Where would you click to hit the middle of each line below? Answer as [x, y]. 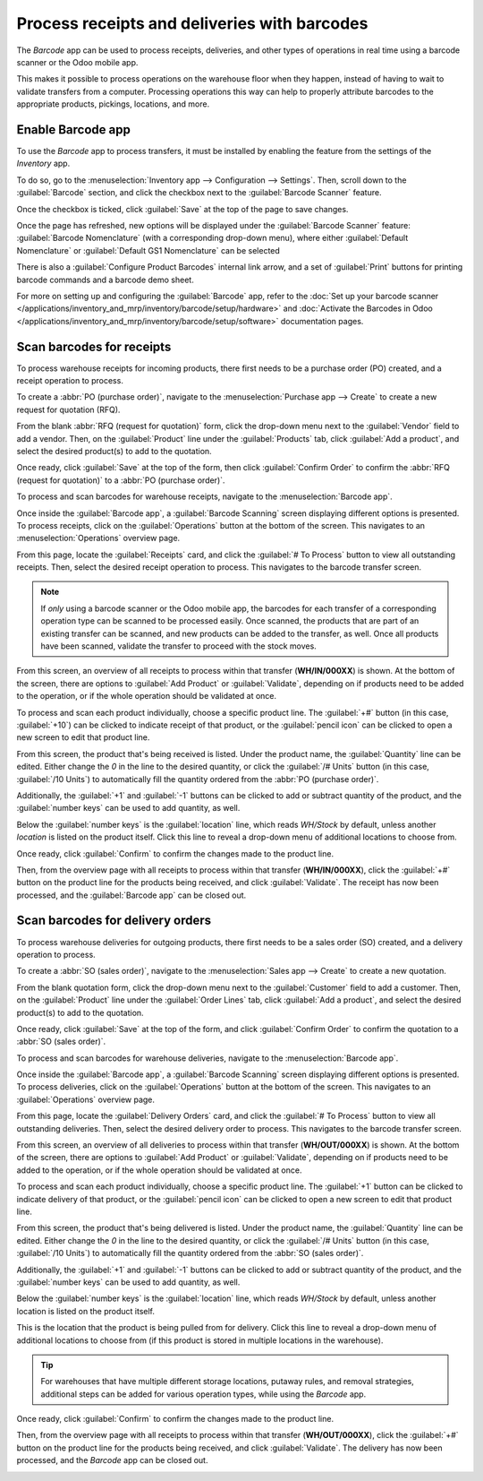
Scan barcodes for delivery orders [114, 921]
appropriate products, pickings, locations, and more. [113, 104]
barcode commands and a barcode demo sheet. [105, 280]
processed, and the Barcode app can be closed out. [112, 1460]
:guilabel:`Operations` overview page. [86, 1099]
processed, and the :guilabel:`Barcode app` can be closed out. [131, 895]
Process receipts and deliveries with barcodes [192, 23]
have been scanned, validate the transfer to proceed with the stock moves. [178, 646]
